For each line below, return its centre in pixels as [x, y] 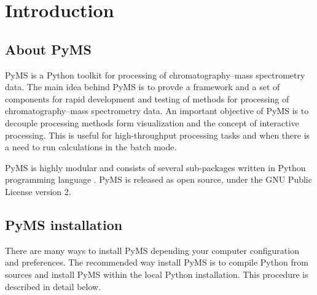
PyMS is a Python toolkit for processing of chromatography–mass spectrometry [155, 75]
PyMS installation [64, 224]
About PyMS [48, 49]
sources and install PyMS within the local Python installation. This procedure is [157, 274]
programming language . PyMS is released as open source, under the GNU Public [158, 179]
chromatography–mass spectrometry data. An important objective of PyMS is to [157, 111]
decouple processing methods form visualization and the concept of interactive [152, 122]
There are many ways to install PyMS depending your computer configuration [152, 250]
